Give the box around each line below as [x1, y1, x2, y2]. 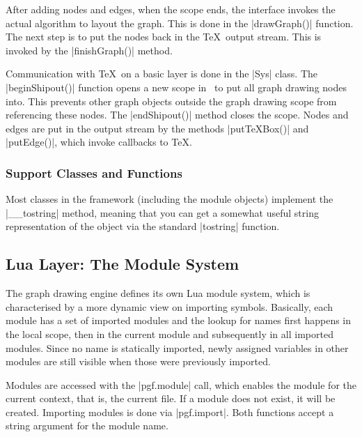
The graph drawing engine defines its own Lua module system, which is [6, 286, 310, 300]
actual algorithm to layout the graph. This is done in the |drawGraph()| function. [6, 15, 354, 30]
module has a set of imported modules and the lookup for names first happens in [6, 313, 352, 328]
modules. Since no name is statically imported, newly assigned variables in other [6, 340, 349, 355]
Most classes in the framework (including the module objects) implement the [6, 192, 333, 206]
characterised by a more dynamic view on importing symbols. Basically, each [6, 299, 333, 314]
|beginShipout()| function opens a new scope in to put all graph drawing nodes [6, 79, 347, 94]
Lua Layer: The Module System [6, 253, 239, 275]
